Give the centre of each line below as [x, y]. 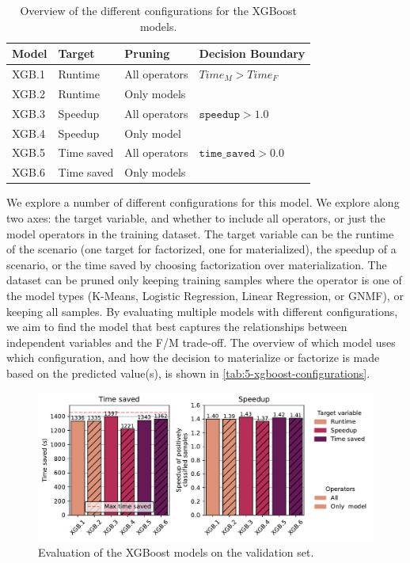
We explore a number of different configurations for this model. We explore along [203, 202]
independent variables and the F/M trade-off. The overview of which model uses [201, 342]
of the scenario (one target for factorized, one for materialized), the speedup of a [201, 249]
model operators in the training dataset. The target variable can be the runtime [200, 233]
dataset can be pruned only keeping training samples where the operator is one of [204, 280]
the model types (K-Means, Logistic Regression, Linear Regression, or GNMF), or [205, 295]
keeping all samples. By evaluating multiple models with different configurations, [202, 311]
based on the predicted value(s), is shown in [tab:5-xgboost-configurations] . [188, 373]
